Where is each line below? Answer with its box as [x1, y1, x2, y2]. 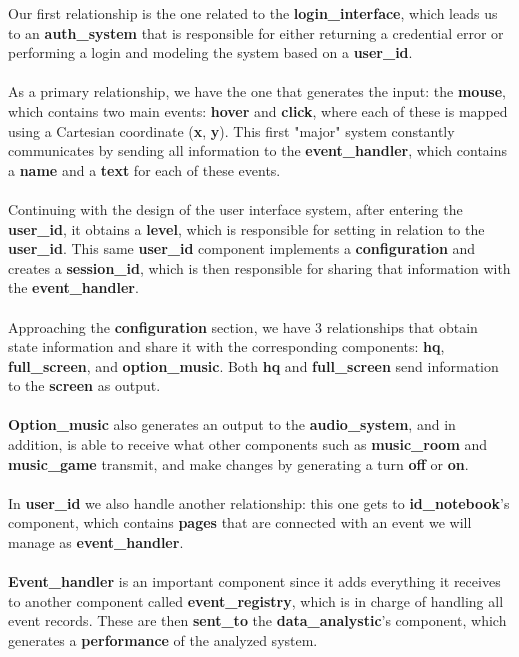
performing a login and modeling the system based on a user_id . [8, 42, 413, 63]
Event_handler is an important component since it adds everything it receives [8, 571, 501, 592]
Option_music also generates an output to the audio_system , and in [8, 414, 456, 435]
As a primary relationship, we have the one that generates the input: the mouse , [8, 81, 506, 102]
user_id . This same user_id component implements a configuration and [8, 238, 476, 259]
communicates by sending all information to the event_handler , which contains [8, 140, 508, 161]
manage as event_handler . [8, 532, 184, 553]
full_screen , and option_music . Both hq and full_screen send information [8, 355, 499, 376]
